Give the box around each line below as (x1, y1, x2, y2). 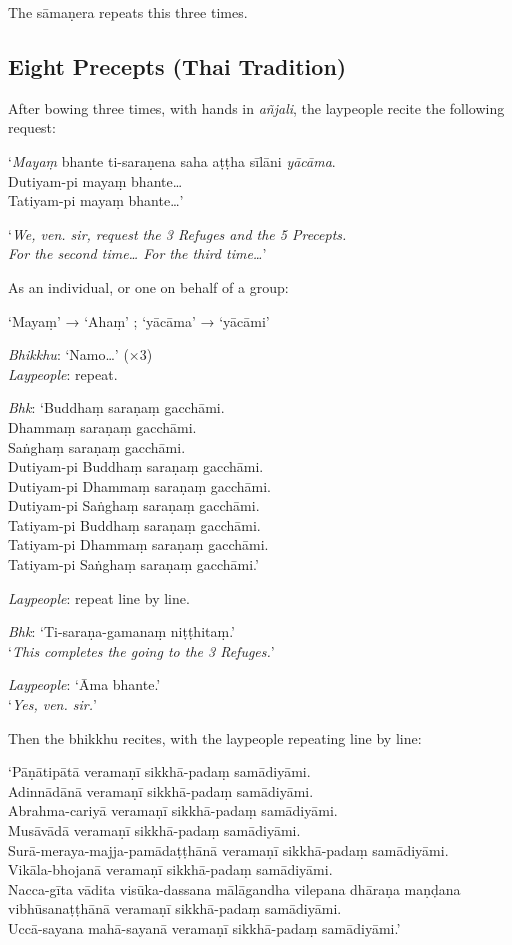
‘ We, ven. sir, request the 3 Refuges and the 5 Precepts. (8, 223, 347, 244)
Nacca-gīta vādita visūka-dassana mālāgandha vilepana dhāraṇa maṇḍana (8, 878, 461, 899)
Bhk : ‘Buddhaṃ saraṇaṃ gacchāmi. (8, 397, 225, 418)
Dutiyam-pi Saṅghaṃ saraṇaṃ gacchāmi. (8, 495, 260, 516)
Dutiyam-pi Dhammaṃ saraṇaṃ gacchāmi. (8, 475, 271, 496)
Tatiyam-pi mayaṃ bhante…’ (8, 190, 184, 211)
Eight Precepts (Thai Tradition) (8, 50, 347, 81)
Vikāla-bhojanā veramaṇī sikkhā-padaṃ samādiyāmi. (8, 859, 333, 880)
